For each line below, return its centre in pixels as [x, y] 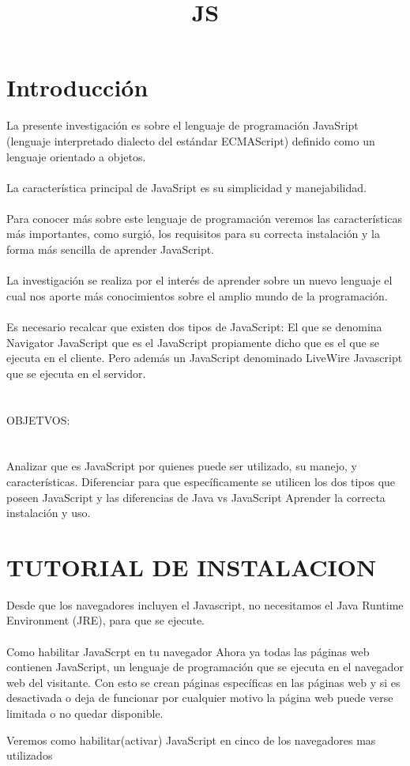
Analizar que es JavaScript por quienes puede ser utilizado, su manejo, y [182, 466]
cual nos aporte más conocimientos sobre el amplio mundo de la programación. [197, 295]
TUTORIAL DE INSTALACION [192, 566]
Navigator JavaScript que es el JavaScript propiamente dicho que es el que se [193, 342]
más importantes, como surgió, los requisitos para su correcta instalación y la [193, 234]
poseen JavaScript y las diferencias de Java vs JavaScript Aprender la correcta [196, 497]
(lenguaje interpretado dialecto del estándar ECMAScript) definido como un [191, 140]
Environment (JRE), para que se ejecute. [105, 620]
